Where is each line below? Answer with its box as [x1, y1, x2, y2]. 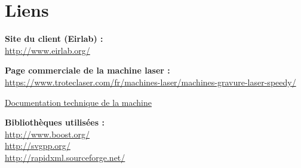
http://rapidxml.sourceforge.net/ [5, 151, 125, 163]
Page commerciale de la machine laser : [5, 64, 170, 77]
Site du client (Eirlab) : [5, 32, 103, 45]
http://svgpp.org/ [5, 139, 70, 152]
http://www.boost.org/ [5, 127, 90, 140]
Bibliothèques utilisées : [5, 116, 105, 129]
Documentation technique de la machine [5, 96, 152, 108]
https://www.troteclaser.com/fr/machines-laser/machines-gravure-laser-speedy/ [5, 75, 296, 88]
